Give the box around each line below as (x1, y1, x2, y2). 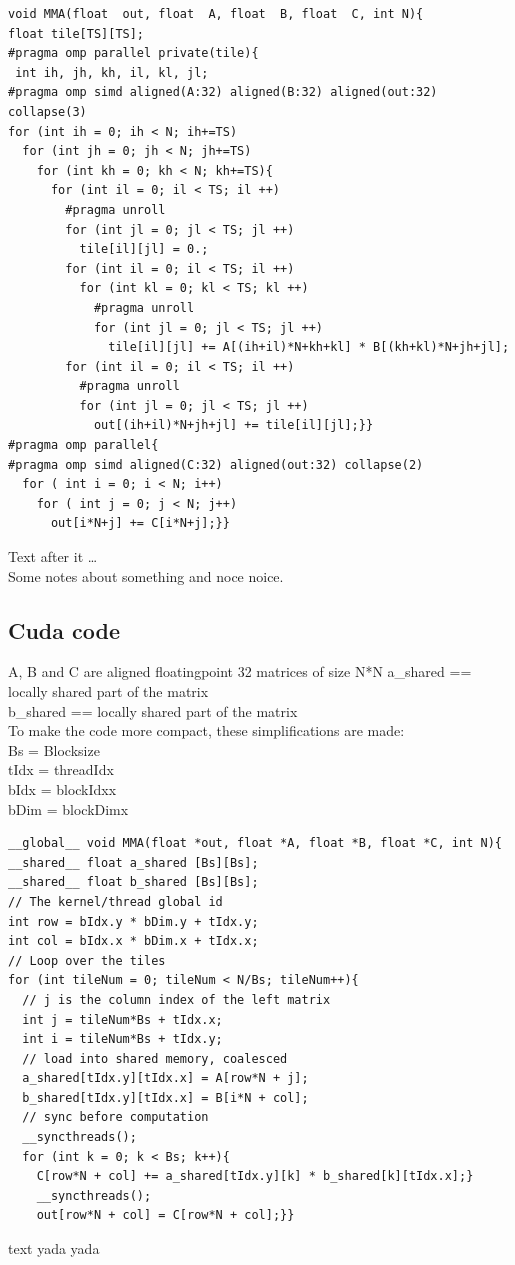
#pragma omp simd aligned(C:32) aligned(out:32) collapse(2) (8, 457, 424, 472)
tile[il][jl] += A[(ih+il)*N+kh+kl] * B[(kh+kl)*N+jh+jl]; (108, 340, 510, 355)
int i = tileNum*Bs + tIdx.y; (22, 1032, 223, 1047)
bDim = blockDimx (8, 798, 129, 819)
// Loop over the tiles (8, 953, 166, 968)
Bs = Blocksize (8, 739, 100, 760)
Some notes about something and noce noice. (8, 565, 284, 586)
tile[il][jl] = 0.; (79, 242, 209, 257)
